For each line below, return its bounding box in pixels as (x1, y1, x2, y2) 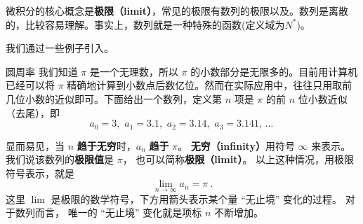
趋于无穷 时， (77, 138, 136, 153)
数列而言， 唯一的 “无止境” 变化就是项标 (15, 205, 202, 220)
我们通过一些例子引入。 (6, 41, 114, 55)
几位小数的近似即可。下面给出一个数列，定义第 (6, 91, 222, 106)
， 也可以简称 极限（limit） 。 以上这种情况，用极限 (122, 152, 355, 167)
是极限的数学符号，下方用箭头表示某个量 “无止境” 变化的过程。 (51, 191, 343, 206)
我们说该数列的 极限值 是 (6, 152, 114, 167)
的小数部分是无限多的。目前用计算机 (190, 64, 358, 78)
